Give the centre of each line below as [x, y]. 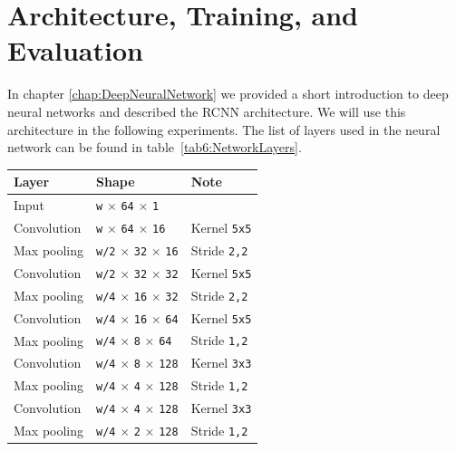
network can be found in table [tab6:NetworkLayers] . [155, 147]
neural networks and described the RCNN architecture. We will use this [207, 111]
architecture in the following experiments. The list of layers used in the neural [224, 129]
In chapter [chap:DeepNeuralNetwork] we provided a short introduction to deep [228, 94]
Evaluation [75, 50]
